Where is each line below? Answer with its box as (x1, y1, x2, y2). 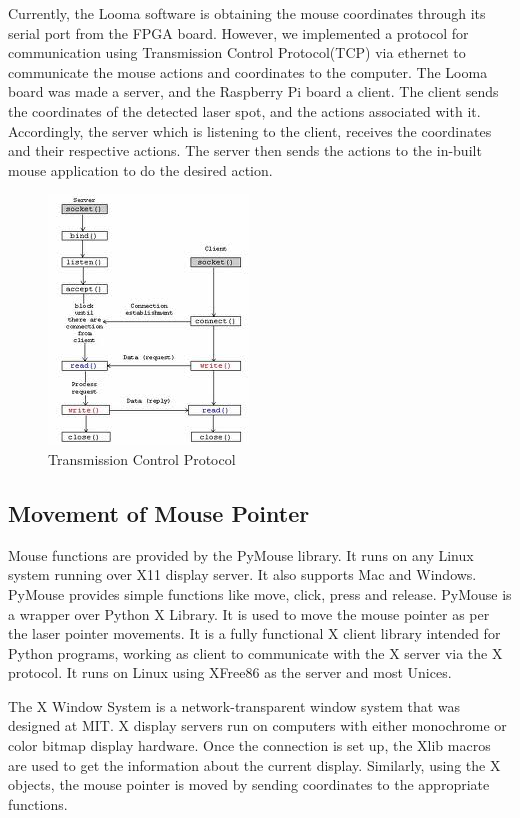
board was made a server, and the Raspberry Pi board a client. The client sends (8, 81, 499, 102)
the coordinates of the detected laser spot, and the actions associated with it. (8, 100, 481, 121)
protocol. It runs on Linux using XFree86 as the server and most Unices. (8, 662, 452, 683)
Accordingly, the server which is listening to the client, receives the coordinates (8, 120, 492, 141)
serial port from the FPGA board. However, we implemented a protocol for (8, 22, 469, 43)
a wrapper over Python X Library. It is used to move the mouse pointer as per (8, 603, 490, 624)
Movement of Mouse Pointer (8, 497, 310, 528)
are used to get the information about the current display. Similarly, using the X (8, 754, 501, 775)
